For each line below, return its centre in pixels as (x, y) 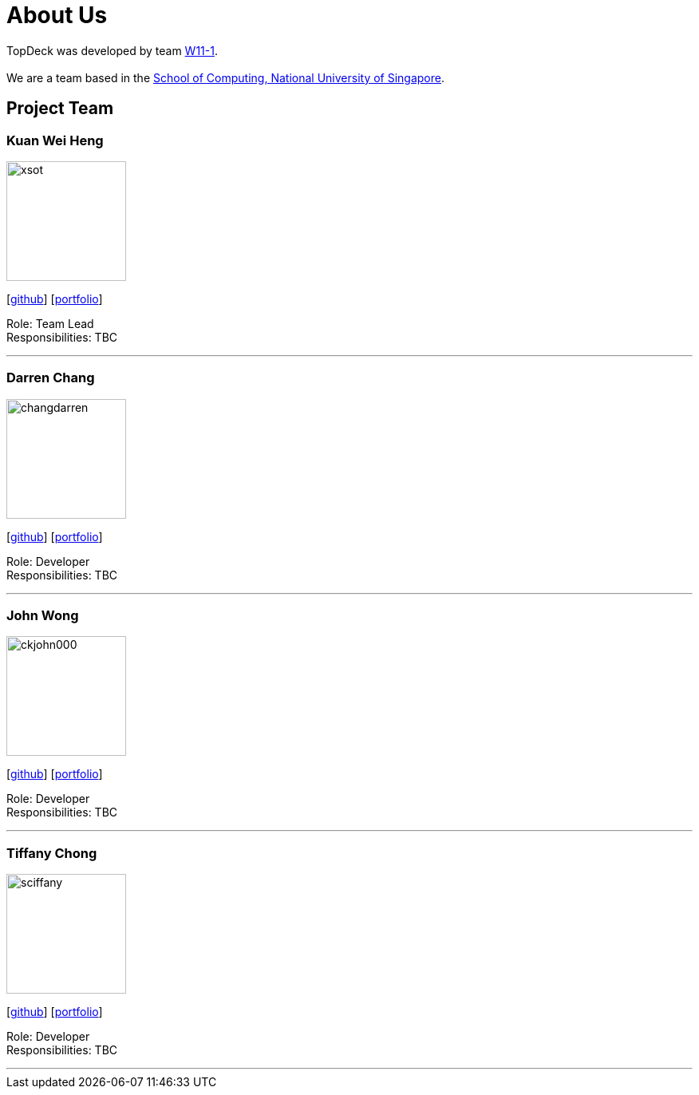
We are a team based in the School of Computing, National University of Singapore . (226, 77)
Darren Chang (51, 378)
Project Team (60, 109)
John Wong (43, 616)
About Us (57, 15)
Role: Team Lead (50, 323)
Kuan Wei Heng (55, 140)
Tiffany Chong (52, 853)
